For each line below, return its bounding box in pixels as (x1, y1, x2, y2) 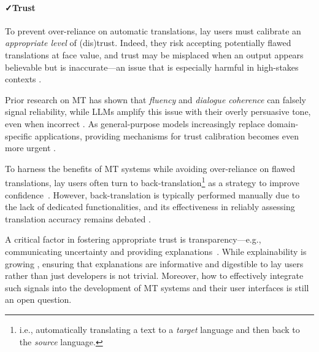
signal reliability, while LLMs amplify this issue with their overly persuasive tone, (5, 105, 311, 118)
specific (5, 129, 33, 142)
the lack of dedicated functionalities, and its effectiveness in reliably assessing (5, 200, 295, 213)
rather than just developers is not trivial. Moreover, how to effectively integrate (5, 269, 304, 282)
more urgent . (5, 141, 56, 154)
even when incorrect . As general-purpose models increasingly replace (5, 117, 265, 130)
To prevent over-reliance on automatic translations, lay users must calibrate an (5, 24, 301, 37)
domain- (267, 117, 299, 130)
